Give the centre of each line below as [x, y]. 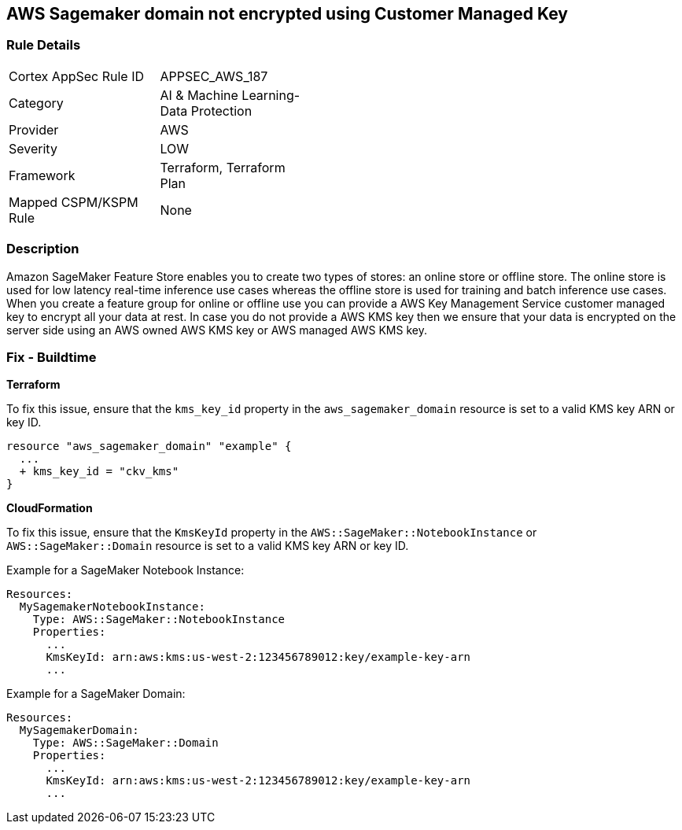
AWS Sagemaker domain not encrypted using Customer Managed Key [287, 14]
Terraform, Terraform [223, 167]
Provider [34, 129]
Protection [221, 111]
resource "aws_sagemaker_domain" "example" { [149, 446]
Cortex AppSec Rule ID [77, 76]
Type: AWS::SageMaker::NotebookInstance [159, 620]
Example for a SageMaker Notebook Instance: [125, 570]
